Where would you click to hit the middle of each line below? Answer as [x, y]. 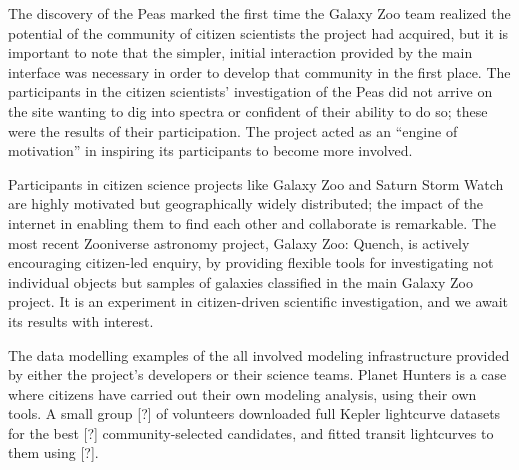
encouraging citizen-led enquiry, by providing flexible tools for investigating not [251, 262]
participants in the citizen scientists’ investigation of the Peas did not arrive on [250, 91]
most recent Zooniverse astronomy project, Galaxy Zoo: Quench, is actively [239, 242]
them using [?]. [53, 452]
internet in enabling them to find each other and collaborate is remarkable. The [252, 222]
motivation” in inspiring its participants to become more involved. [210, 150]
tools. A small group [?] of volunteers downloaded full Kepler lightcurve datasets [254, 413]
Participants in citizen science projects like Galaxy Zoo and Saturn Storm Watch [256, 183]
